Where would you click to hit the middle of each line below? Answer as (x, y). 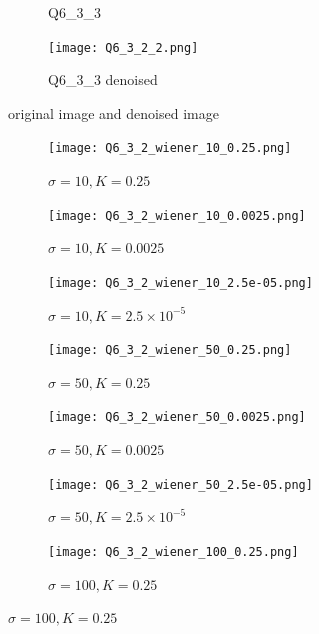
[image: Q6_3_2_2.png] (123, 47)
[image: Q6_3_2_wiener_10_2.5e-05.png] (180, 282)
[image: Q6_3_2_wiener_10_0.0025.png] (177, 215)
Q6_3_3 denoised (103, 79)
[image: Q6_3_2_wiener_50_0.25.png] (170, 350)
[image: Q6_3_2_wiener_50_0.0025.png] (177, 417)
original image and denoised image (113, 112)
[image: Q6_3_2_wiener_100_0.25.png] (173, 551)
